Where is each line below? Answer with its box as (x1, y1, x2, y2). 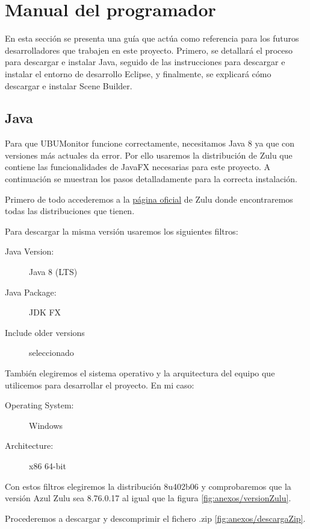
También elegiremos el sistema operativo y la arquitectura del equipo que (5, 367, 275, 379)
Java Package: (5, 285, 57, 298)
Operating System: (5, 399, 74, 411)
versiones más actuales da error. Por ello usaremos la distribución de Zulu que (5, 148, 293, 161)
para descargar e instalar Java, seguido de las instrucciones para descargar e (5, 55, 285, 68)
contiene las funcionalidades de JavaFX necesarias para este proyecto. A (5, 160, 271, 173)
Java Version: (5, 245, 54, 258)
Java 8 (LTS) (29, 265, 78, 278)
